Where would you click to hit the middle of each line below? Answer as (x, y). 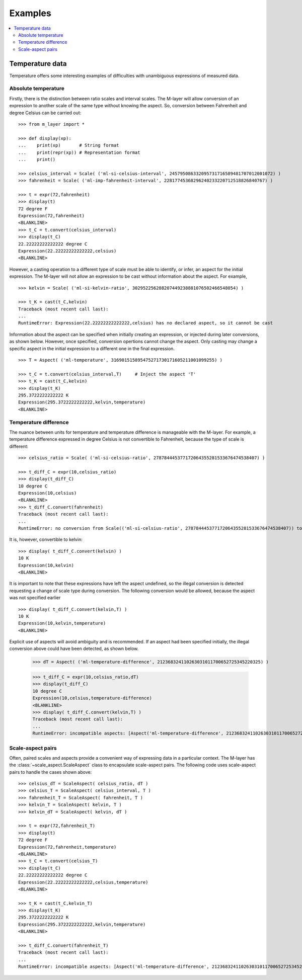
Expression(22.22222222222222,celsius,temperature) (83, 882)
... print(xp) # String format (69, 145)
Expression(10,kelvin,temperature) (62, 623)
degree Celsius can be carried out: (45, 113)
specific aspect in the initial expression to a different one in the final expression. (92, 348)
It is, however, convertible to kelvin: (46, 540)
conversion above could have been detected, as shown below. (74, 648)
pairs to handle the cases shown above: (51, 772)
